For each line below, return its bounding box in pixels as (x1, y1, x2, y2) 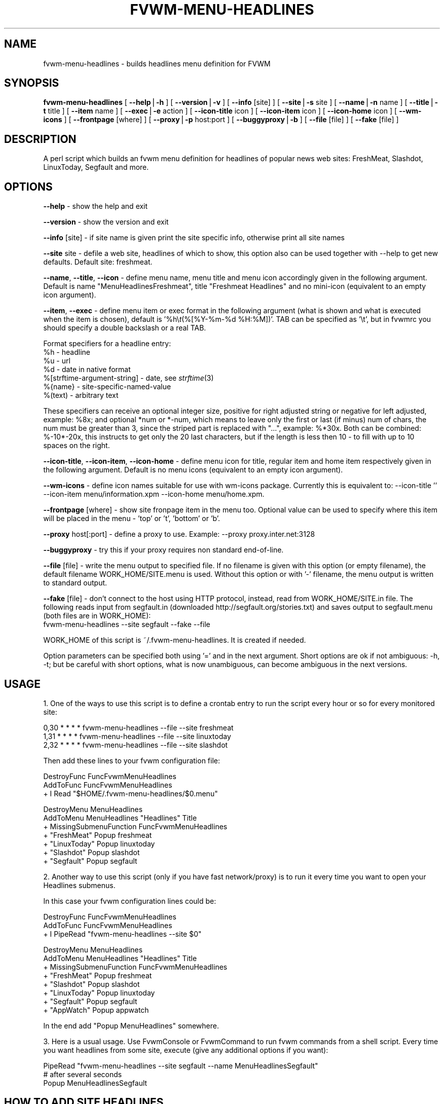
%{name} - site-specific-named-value (43, 382, 171, 391)
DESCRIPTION (4, 132, 77, 145)
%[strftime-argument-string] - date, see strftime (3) (43, 374, 214, 383)
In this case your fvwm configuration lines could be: (43, 896, 216, 905)
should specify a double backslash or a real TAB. (43, 323, 206, 333)
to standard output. (43, 578, 107, 587)
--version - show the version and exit (43, 217, 169, 227)
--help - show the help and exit (43, 202, 148, 211)
